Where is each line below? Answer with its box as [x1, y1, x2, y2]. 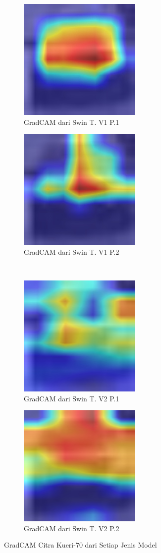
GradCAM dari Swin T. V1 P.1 [24, 116, 119, 127]
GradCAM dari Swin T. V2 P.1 [24, 393, 119, 403]
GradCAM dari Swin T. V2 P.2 [24, 523, 119, 533]
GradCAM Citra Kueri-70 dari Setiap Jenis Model [4, 540, 157, 550]
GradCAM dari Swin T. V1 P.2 [24, 246, 119, 257]
